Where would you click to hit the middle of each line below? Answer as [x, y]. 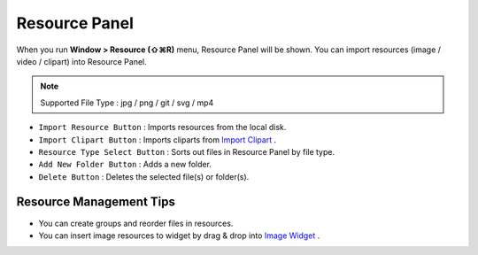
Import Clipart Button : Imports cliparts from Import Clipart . [158, 139]
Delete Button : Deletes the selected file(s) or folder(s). [144, 176]
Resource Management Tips [96, 202]
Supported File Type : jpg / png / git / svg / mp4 [127, 103]
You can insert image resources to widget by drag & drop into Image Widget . [179, 236]
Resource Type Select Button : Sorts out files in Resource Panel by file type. [187, 151]
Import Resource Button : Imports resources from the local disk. [162, 127]
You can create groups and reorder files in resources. [136, 223]
